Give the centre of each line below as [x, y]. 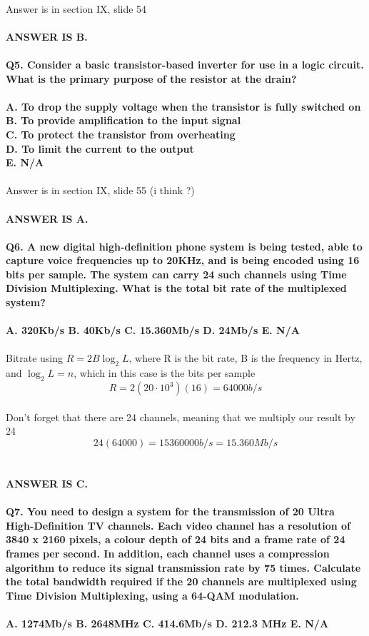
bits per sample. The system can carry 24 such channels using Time [176, 274]
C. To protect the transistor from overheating [121, 134]
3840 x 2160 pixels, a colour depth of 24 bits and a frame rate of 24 [176, 539]
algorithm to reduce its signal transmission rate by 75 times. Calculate [183, 567]
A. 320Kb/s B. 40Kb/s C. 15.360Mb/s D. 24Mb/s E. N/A [153, 330]
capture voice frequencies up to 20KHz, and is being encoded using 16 [183, 260]
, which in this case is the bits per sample [165, 373]
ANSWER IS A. [47, 218]
